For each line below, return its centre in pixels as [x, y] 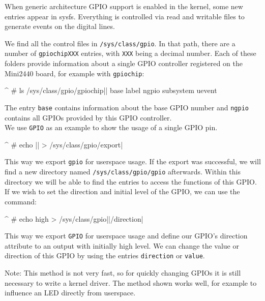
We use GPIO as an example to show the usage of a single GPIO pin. [111, 127]
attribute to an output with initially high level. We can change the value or [122, 245]
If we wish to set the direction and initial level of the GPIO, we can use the [122, 191]
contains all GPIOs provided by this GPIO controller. [88, 117]
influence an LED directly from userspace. [70, 293]
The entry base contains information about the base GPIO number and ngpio [127, 107]
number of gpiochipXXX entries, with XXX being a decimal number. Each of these [130, 53]
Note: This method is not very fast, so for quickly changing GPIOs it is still [123, 273]
